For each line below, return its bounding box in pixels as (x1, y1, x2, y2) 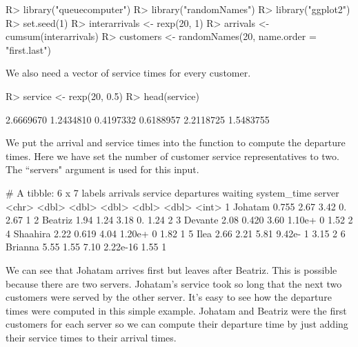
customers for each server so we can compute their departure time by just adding (6, 317, 348, 331)
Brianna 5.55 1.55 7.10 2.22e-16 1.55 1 (6, 239, 167, 254)
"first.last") (6, 42, 51, 57)
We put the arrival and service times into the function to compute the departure (6, 135, 346, 150)
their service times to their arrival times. (6, 330, 177, 344)
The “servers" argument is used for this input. (6, 162, 199, 177)
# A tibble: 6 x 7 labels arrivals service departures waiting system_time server (6, 185, 339, 199)
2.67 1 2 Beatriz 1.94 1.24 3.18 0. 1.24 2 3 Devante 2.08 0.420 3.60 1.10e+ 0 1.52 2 (6, 212, 353, 227)
